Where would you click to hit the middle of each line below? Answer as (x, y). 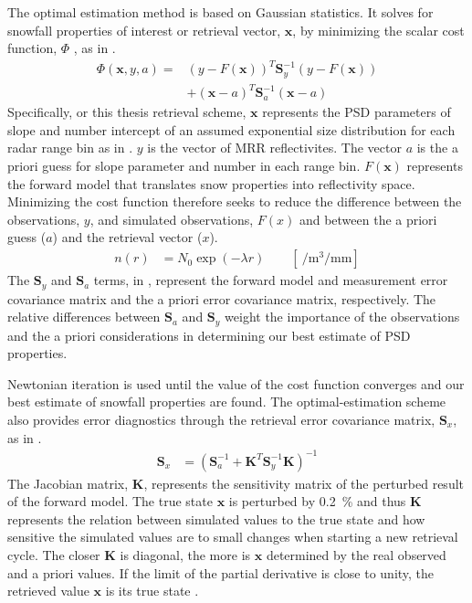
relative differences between (84, 317)
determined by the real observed (356, 555)
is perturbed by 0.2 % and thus (317, 501)
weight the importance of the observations (342, 317)
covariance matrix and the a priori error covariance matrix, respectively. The (222, 298)
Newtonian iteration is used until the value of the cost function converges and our (236, 383)
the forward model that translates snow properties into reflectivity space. (211, 183)
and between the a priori (368, 219)
